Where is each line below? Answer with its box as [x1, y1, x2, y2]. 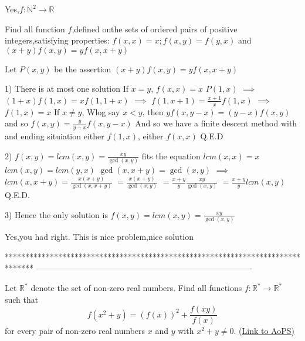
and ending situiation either [5, 130, 104, 142]
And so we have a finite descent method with [135, 117, 297, 129]
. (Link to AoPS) [233, 325, 294, 337]
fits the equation [141, 149, 201, 162]
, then [142, 105, 164, 118]
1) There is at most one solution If [5, 82, 129, 95]
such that [5, 293, 39, 305]
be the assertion [54, 62, 111, 75]
